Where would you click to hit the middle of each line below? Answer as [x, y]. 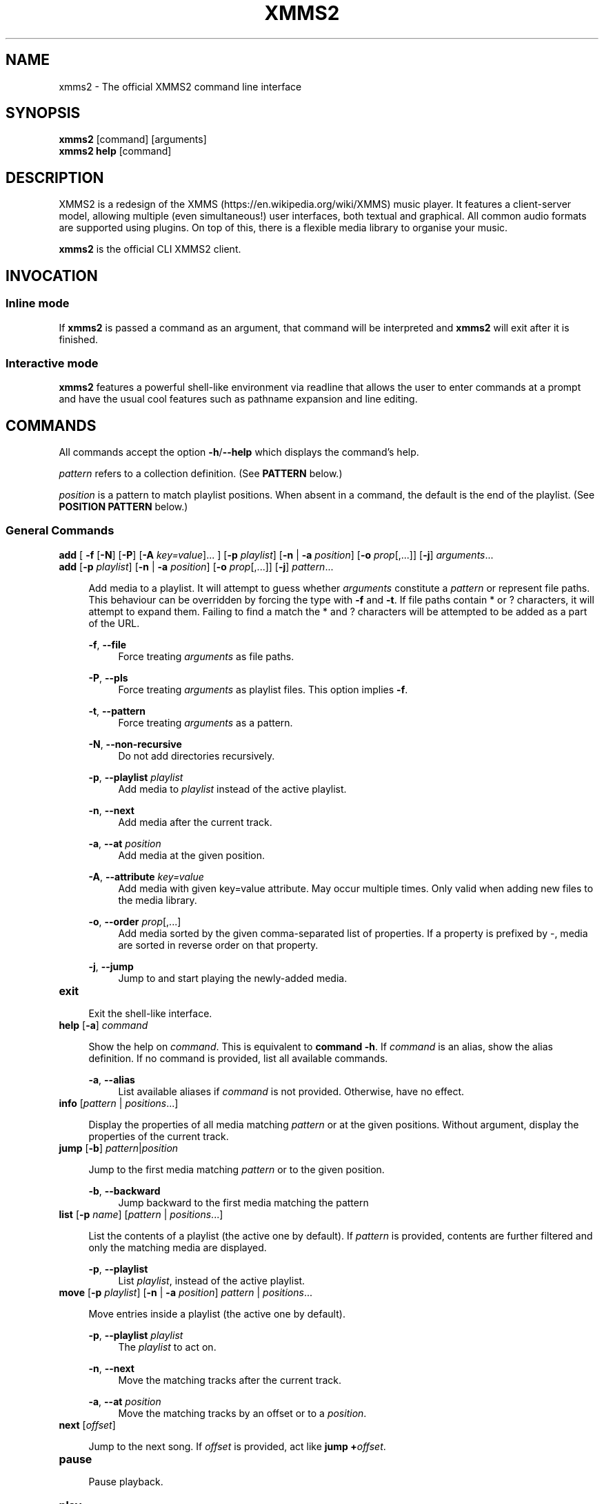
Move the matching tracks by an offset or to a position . [242, 1413]
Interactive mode [52, 363]
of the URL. [114, 623]
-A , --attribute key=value [146, 876]
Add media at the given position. [192, 855]
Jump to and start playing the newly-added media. [233, 978]
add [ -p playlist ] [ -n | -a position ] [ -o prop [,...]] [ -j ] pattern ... [196, 566]
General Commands [60, 531]
